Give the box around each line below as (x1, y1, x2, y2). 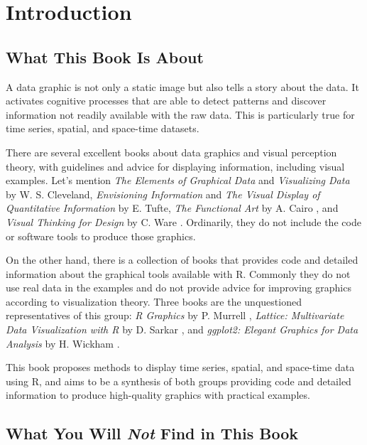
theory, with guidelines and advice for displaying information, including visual (6, 159, 345, 173)
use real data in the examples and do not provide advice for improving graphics (6, 280, 351, 295)
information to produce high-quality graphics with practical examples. (6, 387, 310, 402)
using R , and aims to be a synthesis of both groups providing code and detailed (6, 373, 351, 388)
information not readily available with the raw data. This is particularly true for (6, 107, 355, 122)
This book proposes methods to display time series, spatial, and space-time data (6, 360, 355, 375)
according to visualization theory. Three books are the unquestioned (6, 294, 302, 309)
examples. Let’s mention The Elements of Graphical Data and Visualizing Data (6, 173, 350, 188)
